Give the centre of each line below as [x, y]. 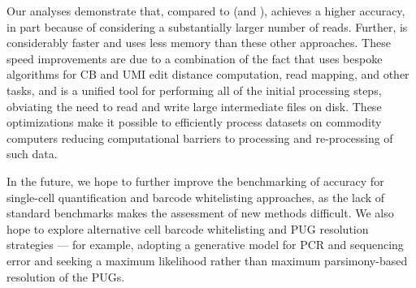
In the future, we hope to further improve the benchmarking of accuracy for [195, 181]
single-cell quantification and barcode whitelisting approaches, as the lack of [196, 197]
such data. [32, 154]
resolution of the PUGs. [66, 276]
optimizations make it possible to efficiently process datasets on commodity [194, 122]
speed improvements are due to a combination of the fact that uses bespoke [195, 58]
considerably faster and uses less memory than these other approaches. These [199, 43]
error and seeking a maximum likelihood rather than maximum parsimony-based [207, 260]
